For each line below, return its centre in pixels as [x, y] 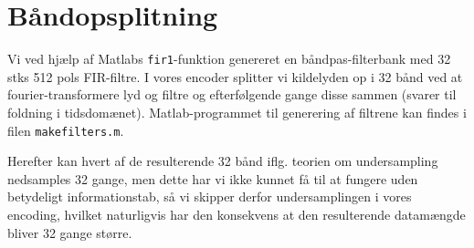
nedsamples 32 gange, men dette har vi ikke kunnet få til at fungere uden [213, 178]
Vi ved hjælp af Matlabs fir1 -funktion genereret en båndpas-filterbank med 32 [229, 59]
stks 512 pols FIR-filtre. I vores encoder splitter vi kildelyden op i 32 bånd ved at [235, 76]
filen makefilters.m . [66, 130]
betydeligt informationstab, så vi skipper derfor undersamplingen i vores [210, 196]
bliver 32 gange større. [70, 232]
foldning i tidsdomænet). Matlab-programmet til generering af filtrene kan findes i [237, 112]
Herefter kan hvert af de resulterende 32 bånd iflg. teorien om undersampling [223, 161]
